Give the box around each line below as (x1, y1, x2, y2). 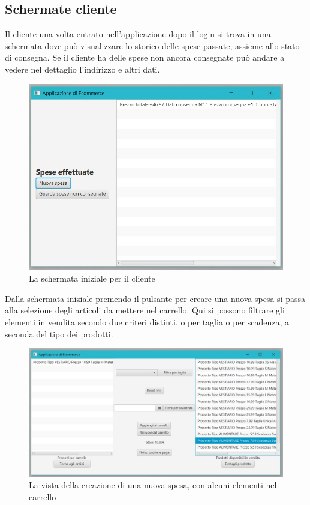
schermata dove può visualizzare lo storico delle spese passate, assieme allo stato (5, 39, 300, 52)
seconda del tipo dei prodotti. (5, 327, 113, 340)
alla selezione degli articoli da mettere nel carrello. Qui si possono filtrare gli (5, 304, 285, 316)
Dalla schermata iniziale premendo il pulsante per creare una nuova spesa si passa (5, 292, 306, 304)
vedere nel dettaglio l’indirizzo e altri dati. (5, 62, 160, 75)
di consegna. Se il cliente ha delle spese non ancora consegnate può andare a (5, 51, 285, 64)
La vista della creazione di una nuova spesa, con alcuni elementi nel (29, 479, 277, 491)
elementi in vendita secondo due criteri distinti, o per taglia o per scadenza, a (5, 316, 290, 328)
